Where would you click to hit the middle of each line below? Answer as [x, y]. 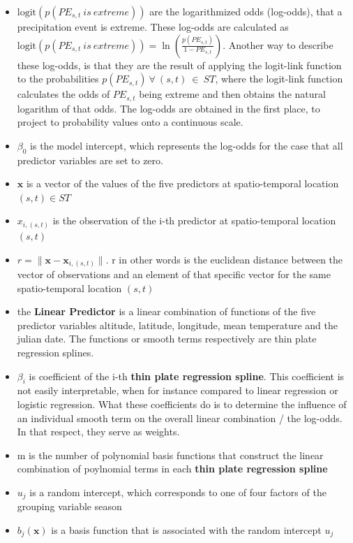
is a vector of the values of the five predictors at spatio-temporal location [182, 183]
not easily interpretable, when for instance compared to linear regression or [178, 390]
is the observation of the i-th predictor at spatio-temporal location [194, 220]
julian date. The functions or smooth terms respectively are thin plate [167, 339]
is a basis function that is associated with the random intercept [186, 530]
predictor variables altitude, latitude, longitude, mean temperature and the [178, 325]
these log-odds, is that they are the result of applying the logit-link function [179, 65]
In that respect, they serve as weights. [98, 432]
